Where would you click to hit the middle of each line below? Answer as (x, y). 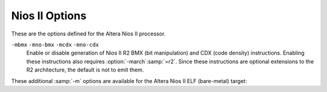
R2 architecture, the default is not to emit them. (85, 70)
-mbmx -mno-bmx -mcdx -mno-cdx (55, 44)
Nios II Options (49, 16)
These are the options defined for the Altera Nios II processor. (88, 34)
